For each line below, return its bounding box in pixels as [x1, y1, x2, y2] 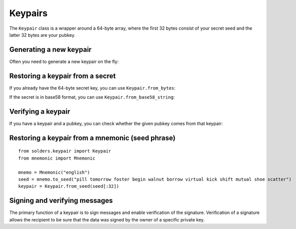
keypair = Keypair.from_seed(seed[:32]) [18, 184, 119, 189]
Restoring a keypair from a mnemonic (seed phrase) [9, 133, 176, 142]
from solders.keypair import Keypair [18, 148, 112, 154]
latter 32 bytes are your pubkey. [9, 32, 76, 38]
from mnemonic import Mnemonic [18, 155, 96, 161]
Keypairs [9, 8, 48, 19]
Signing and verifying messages [9, 196, 113, 205]
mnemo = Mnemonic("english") [18, 169, 90, 175]
